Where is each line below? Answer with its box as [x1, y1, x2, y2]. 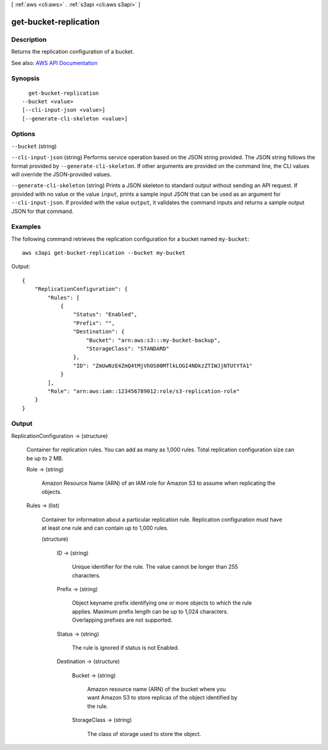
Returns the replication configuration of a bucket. [11, 48, 135, 55]
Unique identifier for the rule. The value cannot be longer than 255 [72, 563, 238, 571]
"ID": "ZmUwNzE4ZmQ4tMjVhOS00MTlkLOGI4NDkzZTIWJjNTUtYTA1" [73, 362, 253, 369]
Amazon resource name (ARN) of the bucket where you [87, 686, 226, 693]
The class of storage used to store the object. [87, 730, 202, 737]
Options [11, 130, 36, 138]
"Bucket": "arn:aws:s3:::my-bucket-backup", [86, 336, 221, 344]
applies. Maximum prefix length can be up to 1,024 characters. [72, 608, 229, 615]
